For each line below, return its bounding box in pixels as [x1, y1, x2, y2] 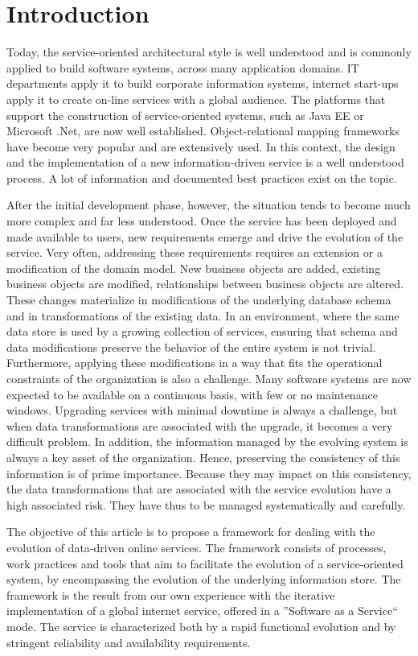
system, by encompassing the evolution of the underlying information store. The [6, 571, 401, 588]
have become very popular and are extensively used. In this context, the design [6, 138, 395, 155]
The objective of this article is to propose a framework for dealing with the [6, 523, 375, 540]
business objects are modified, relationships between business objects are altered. [6, 275, 404, 292]
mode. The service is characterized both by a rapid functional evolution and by [6, 617, 396, 634]
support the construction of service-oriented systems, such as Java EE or [6, 106, 364, 123]
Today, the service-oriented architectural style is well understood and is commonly [6, 43, 412, 60]
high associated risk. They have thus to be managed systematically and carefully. [6, 496, 406, 513]
